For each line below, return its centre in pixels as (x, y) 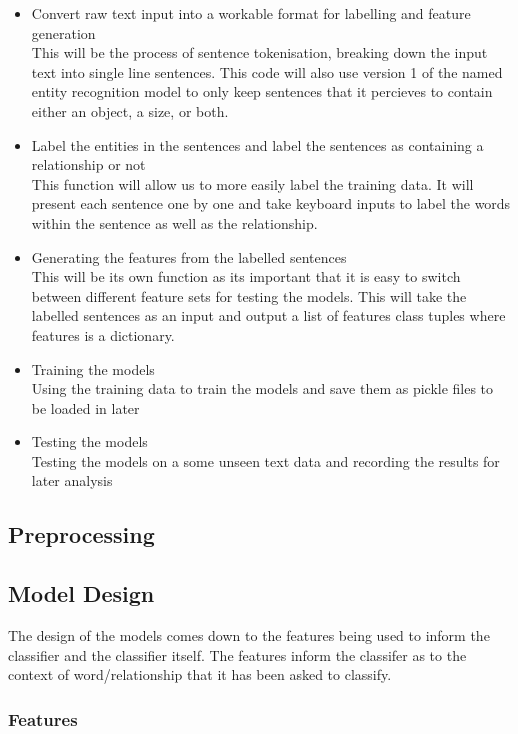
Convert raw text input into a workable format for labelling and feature (251, 13)
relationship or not (88, 164)
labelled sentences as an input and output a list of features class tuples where (268, 315)
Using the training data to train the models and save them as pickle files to (262, 388)
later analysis (72, 480)
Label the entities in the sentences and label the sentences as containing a (257, 144)
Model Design (81, 593)
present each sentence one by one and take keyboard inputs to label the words (271, 203)
